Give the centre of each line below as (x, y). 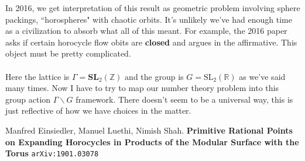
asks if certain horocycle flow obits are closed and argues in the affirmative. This (151, 42)
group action (28, 99)
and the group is (154, 76)
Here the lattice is (37, 76)
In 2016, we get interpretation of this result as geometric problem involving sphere (153, 8)
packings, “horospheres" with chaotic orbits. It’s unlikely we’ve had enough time (149, 19)
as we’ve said (262, 76)
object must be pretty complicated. (68, 53)
